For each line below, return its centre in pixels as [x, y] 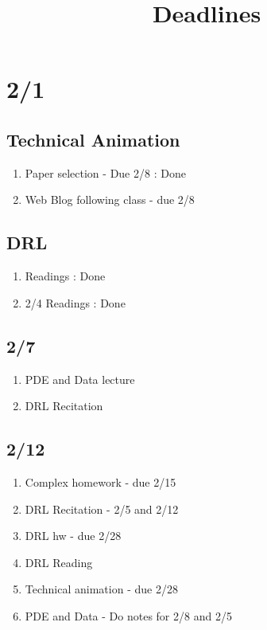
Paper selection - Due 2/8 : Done [105, 172]
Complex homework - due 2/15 [101, 481]
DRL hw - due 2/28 [73, 536]
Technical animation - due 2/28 [101, 589]
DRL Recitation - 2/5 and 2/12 [102, 509]
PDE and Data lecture [80, 379]
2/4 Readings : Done [75, 302]
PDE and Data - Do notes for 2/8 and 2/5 [128, 615]
